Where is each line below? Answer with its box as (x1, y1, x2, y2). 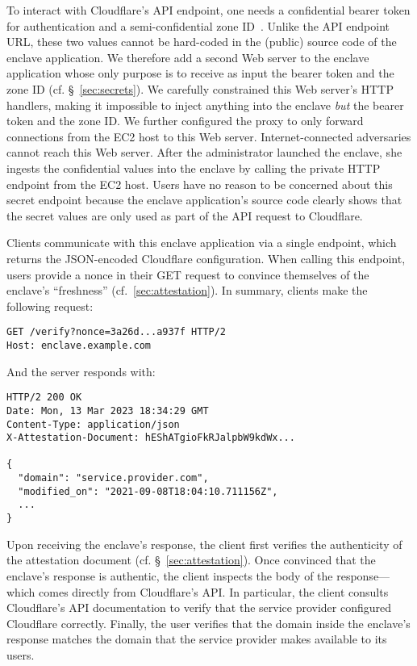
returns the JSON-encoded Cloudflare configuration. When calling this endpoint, (6, 249, 406, 266)
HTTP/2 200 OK (6, 392, 82, 404)
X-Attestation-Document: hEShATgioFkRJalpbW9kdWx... (6, 432, 295, 444)
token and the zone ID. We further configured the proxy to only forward (6, 112, 364, 129)
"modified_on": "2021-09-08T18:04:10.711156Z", (18, 485, 278, 497)
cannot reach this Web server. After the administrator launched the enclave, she (6, 144, 402, 161)
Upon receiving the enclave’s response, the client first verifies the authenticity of (6, 535, 402, 552)
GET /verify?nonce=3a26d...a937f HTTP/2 (6, 326, 227, 338)
